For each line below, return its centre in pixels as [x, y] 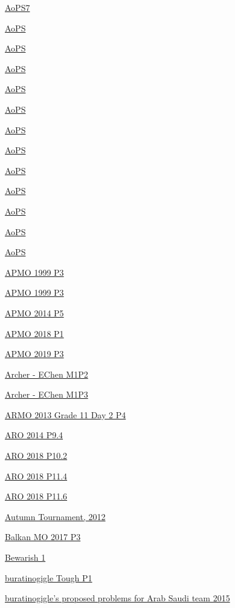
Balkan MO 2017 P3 [43, 537]
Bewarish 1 [25, 557]
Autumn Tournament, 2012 [55, 516]
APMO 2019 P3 [34, 354]
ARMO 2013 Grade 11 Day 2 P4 [66, 414]
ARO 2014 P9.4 [34, 435]
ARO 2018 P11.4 [36, 476]
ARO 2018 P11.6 [36, 496]
